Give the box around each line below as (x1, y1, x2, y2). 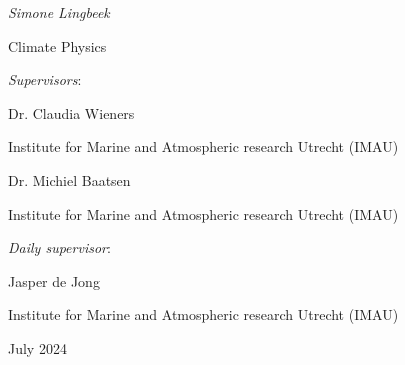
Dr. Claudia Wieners (8, 102, 135, 123)
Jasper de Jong (8, 270, 100, 291)
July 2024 (8, 337, 67, 358)
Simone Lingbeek (8, 2, 110, 22)
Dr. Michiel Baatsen (8, 169, 131, 190)
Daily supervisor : (8, 237, 111, 258)
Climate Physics (8, 35, 107, 56)
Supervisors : (8, 69, 82, 90)
